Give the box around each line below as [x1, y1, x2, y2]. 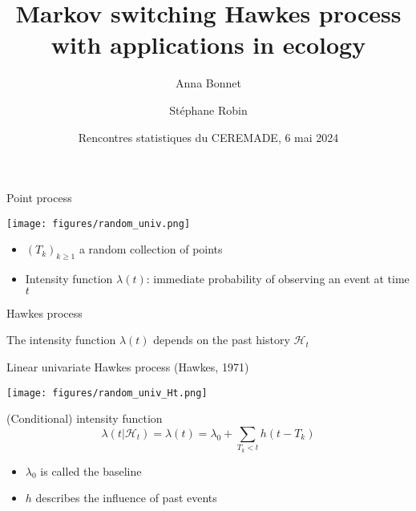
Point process [6, 189, 72, 206]
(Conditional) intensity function [6, 410, 163, 427]
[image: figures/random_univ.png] [6, 217, 191, 229]
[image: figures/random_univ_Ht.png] [6, 387, 208, 399]
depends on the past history [153, 331, 290, 348]
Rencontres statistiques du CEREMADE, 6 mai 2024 [78, 128, 339, 145]
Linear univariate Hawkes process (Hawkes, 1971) [6, 358, 249, 375]
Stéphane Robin [169, 101, 248, 118]
